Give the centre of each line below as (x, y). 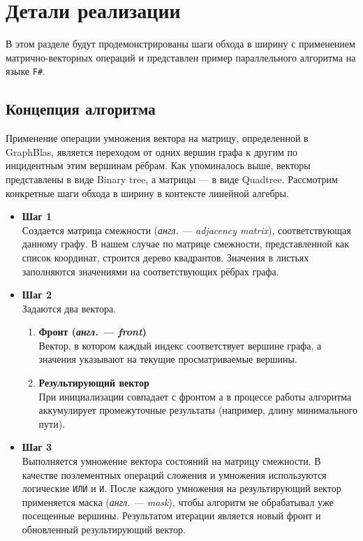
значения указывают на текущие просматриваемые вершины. (168, 359)
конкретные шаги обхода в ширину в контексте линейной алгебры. (147, 193)
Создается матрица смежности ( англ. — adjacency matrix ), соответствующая (186, 230)
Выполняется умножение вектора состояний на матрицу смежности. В (171, 461)
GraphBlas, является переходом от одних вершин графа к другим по (151, 151)
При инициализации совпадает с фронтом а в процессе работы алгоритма (195, 396)
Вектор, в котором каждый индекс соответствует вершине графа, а (180, 345)
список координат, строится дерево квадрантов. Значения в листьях (165, 257)
